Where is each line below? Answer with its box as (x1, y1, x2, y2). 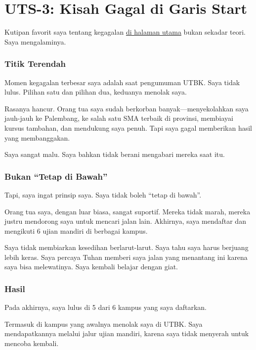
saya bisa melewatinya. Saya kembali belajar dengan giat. (4, 261, 178, 272)
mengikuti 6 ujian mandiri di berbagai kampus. (4, 225, 148, 236)
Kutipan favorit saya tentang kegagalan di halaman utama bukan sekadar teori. (4, 27, 246, 37)
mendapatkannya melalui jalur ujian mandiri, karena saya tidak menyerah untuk (4, 328, 249, 339)
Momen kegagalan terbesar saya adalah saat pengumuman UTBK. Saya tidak (4, 77, 240, 87)
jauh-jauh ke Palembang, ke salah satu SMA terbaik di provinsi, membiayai (4, 113, 233, 123)
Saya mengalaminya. (4, 36, 66, 47)
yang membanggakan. (4, 132, 70, 143)
